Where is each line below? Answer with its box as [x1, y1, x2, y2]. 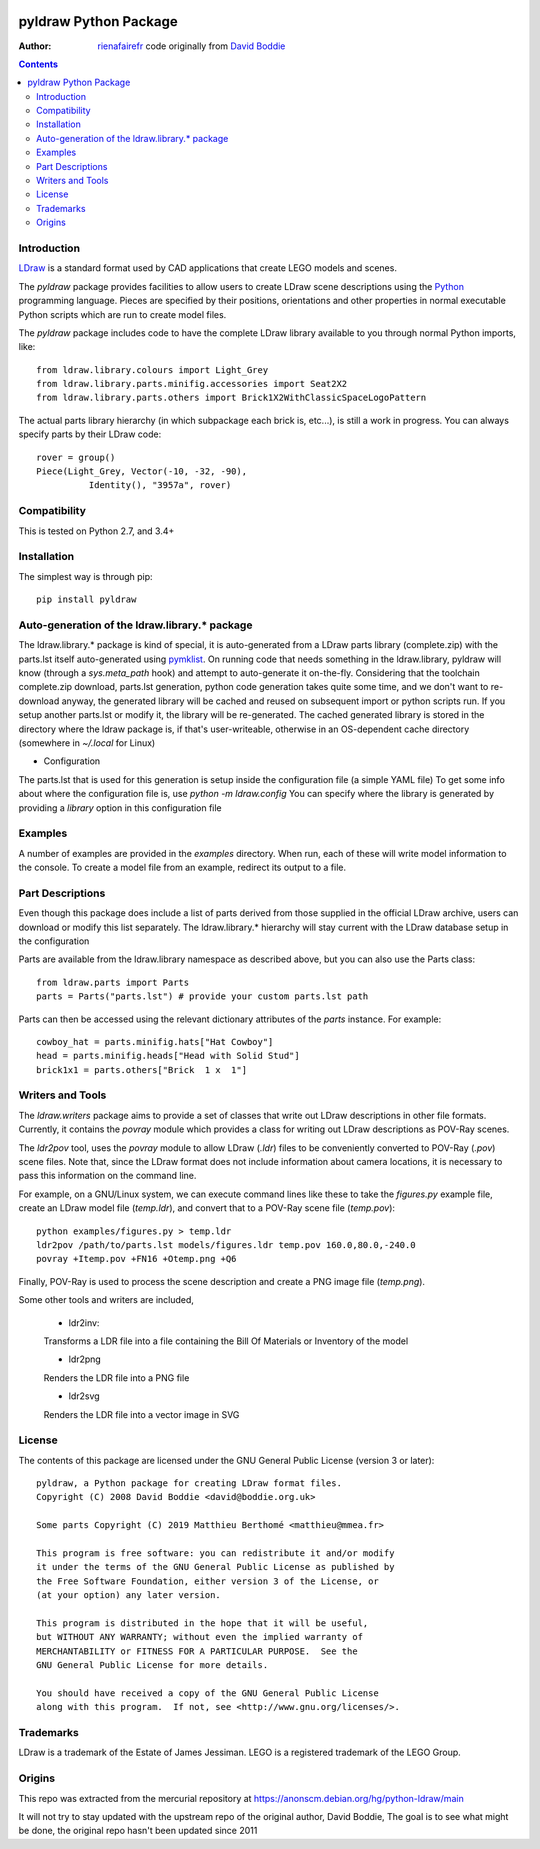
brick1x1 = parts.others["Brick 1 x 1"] [36, 1064, 248, 1075]
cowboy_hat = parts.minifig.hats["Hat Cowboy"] [36, 1036, 274, 1047]
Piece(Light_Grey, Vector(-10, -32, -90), [36, 466, 248, 477]
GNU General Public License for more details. [36, 1660, 269, 1671]
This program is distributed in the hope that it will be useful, [36, 1617, 369, 1629]
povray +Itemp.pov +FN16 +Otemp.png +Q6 [36, 1253, 237, 1265]
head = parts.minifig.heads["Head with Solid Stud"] [36, 1050, 300, 1062]
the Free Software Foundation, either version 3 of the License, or [36, 1575, 379, 1587]
